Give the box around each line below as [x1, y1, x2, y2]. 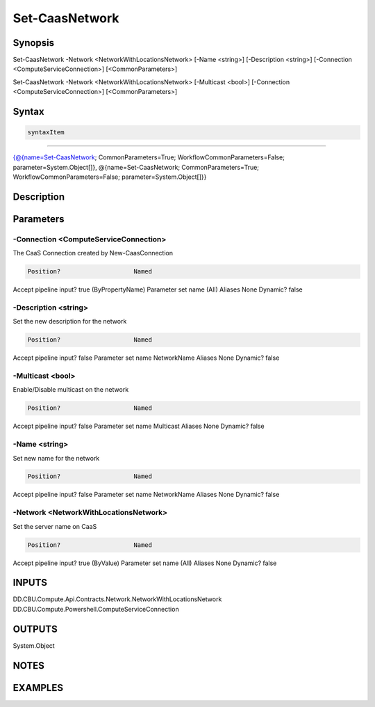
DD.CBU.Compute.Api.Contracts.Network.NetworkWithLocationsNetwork [12, 595, 222, 603]
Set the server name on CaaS [12, 522, 97, 530]
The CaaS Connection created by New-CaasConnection [12, 249, 174, 257]
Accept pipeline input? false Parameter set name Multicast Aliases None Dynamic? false [12, 422, 265, 431]
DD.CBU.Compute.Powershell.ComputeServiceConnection [12, 605, 180, 613]
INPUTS [12, 577, 48, 589]
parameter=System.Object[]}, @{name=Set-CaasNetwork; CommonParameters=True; [12, 163, 260, 171]
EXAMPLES [12, 682, 64, 694]
